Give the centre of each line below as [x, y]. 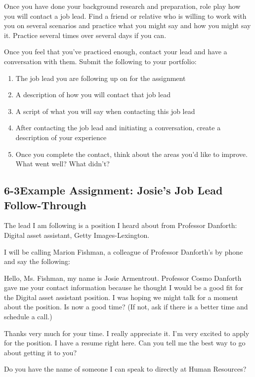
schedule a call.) [28, 317]
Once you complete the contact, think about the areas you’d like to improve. [131, 154]
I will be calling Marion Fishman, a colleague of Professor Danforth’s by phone [124, 251]
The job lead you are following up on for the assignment [101, 78]
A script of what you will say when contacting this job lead [105, 111]
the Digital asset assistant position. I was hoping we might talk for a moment [121, 297]
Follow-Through [45, 205]
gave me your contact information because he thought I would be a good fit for [124, 287]
